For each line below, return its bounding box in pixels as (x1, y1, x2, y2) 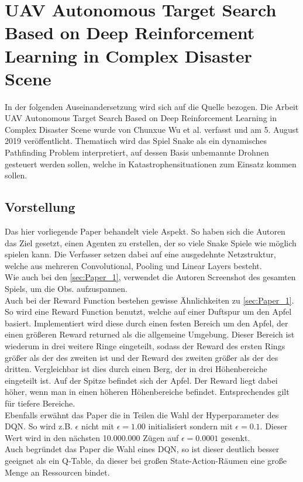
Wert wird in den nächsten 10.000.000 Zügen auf (5, 431, 179, 443)
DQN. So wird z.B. (5, 420, 73, 432)
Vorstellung (5, 198, 75, 216)
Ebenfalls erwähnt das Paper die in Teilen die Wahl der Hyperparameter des (5, 408, 279, 421)
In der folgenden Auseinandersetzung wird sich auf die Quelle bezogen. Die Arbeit (5, 100, 299, 112)
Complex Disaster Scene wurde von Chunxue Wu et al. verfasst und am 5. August (5, 123, 299, 135)
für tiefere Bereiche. (5, 397, 75, 409)
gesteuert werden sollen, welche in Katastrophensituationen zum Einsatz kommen (5, 157, 297, 170)
